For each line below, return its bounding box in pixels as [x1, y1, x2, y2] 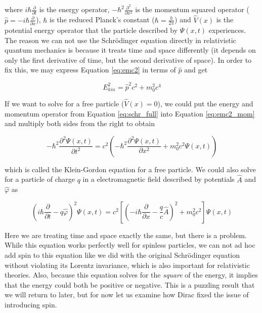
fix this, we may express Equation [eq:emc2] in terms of [5, 64, 176, 75]
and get [184, 64, 208, 75]
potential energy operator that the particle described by [5, 24, 178, 35]
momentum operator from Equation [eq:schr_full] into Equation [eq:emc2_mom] [5, 108, 255, 119]
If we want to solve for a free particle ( [5, 98, 124, 108]
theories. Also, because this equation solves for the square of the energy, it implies [5, 269, 258, 280]
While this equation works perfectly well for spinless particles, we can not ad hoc [5, 240, 255, 250]
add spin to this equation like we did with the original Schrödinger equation [5, 249, 240, 260]
